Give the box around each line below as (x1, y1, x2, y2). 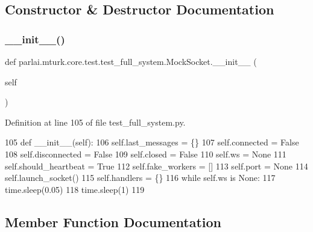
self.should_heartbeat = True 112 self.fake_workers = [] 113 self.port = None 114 (5, 159, 308, 172)
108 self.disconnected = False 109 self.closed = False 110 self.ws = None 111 (5, 147, 286, 160)
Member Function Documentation (5, 212, 222, 231)
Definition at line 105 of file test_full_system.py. (5, 115, 186, 128)
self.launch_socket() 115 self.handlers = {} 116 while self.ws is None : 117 (5, 171, 276, 184)
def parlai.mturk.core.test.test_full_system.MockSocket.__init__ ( (5, 55, 257, 67)
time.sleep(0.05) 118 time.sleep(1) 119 (5, 183, 145, 195)
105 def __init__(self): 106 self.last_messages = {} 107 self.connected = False (5, 136, 299, 148)
